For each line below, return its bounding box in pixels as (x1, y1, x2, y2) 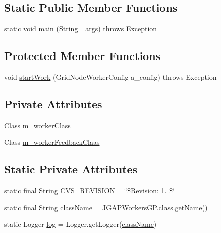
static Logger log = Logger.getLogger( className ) (4, 219, 157, 229)
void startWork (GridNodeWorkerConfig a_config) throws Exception (4, 72, 217, 82)
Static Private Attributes (4, 161, 138, 177)
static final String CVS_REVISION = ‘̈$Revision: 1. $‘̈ (4, 185, 175, 196)
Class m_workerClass (4, 120, 71, 130)
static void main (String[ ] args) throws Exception (4, 23, 157, 34)
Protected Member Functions (4, 48, 161, 64)
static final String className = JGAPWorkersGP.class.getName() (4, 202, 208, 212)
